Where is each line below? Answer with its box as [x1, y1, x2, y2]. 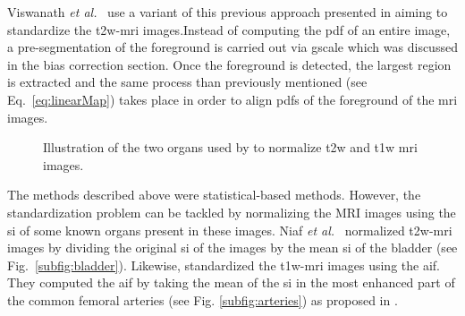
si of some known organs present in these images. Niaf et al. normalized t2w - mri [7, 220, 452, 239]
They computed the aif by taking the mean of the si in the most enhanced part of [7, 273, 455, 292]
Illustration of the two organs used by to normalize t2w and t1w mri [43, 138, 418, 157]
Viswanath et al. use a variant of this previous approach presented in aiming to [7, 3, 448, 21]
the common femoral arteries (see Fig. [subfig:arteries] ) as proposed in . [7, 290, 398, 309]
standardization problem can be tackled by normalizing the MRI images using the [7, 202, 456, 221]
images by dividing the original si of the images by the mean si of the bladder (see [7, 238, 458, 257]
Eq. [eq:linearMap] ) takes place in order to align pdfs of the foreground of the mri [7, 90, 458, 108]
